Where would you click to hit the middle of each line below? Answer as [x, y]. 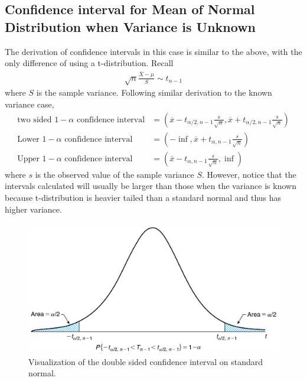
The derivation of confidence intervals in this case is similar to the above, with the [153, 51]
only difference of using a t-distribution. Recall [89, 63]
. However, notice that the [249, 174]
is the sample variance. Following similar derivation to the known [154, 92]
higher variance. [33, 209]
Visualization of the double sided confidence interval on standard [146, 361]
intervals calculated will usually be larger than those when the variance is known [151, 186]
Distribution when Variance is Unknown [130, 26]
